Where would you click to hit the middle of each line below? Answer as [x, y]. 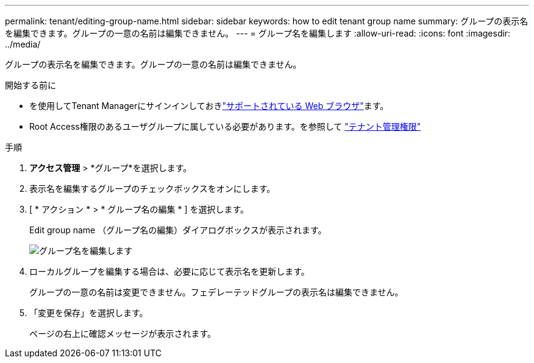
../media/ [23, 44]
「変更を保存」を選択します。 [89, 313]
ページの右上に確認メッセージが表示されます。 [123, 333]
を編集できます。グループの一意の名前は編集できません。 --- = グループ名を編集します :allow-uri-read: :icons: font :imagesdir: [258, 33]
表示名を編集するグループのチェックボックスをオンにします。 [152, 189]
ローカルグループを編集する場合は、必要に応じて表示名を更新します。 [169, 271]
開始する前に [30, 85]
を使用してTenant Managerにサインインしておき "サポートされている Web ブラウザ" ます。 [209, 106]
